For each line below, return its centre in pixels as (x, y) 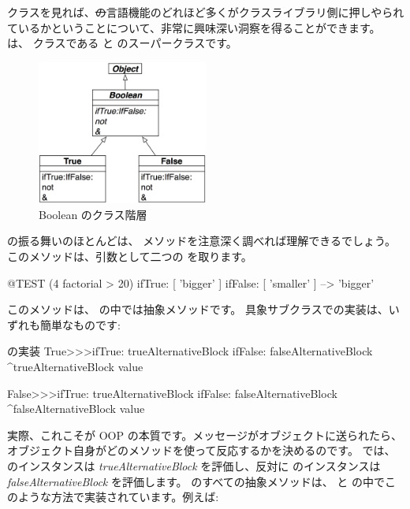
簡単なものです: (80, 324)
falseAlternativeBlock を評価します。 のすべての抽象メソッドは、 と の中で (196, 481)
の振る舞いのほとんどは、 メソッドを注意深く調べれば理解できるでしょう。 (202, 241)
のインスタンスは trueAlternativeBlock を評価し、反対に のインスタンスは (194, 465)
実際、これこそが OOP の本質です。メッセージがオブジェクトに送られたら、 (205, 435)
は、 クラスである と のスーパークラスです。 (122, 43)
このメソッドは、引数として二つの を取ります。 (130, 256)
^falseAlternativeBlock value (76, 409)
